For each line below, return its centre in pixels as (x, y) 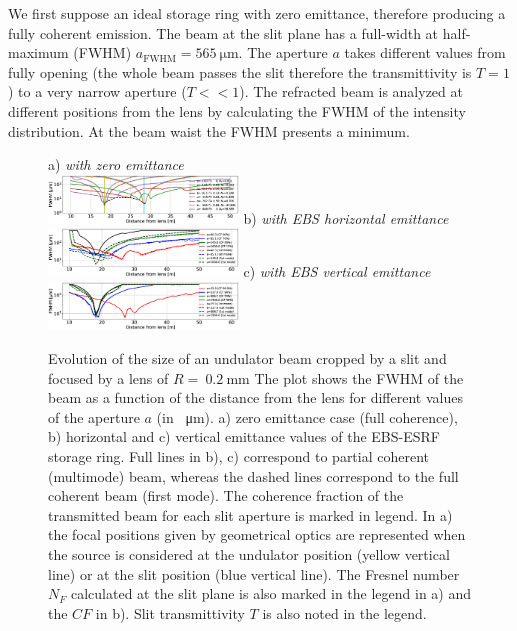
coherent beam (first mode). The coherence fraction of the (226, 495)
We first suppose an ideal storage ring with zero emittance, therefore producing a (257, 13)
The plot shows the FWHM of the (359, 377)
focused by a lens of (108, 377)
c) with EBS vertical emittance (337, 270)
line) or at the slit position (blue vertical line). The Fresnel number (254, 573)
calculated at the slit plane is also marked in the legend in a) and (271, 593)
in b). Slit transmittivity (170, 612)
